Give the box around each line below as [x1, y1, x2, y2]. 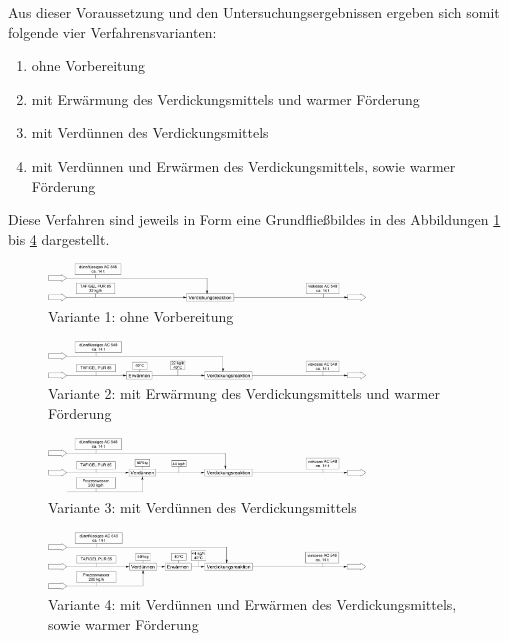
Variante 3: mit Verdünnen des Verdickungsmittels [48, 497, 357, 518]
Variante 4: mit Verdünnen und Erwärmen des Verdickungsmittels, [48, 593, 457, 614]
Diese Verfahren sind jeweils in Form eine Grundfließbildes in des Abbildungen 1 [8, 209, 501, 230]
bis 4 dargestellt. [8, 228, 110, 249]
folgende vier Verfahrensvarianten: [8, 21, 217, 42]
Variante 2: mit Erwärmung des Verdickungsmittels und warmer [48, 383, 440, 404]
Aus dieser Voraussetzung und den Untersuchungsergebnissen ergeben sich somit [8, 2, 500, 22]
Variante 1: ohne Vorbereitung [48, 306, 234, 327]
